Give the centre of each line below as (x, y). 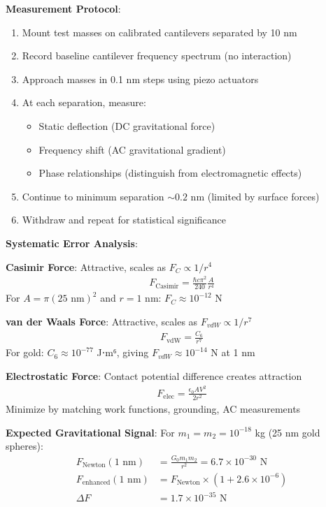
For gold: (25, 352)
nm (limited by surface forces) (255, 196)
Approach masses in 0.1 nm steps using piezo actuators (140, 79)
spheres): (24, 446)
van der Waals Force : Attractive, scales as (102, 321)
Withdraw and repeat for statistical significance (124, 220)
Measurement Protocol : (63, 8)
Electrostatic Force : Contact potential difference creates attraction (154, 376)
